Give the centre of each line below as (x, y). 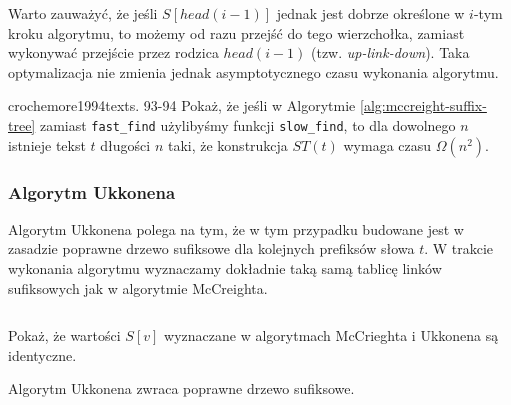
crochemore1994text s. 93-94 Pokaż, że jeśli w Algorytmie (182, 105)
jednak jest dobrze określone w (370, 13)
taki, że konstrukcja (227, 144)
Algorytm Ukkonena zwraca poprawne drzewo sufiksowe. (181, 388)
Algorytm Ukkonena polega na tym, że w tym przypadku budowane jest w (236, 228)
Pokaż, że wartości (64, 335)
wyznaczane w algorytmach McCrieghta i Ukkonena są (331, 335)
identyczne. (42, 354)
